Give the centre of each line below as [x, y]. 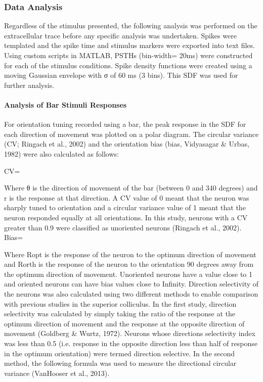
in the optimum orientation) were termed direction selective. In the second [120, 353]
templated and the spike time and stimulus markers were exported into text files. [129, 45]
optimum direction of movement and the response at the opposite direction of [124, 323]
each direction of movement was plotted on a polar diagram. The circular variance [131, 134]
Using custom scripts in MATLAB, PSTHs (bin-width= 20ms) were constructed [128, 55]
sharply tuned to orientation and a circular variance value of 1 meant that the [125, 207]
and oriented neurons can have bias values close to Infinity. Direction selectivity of [131, 284]
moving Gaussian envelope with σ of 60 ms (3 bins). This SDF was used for [121, 75]
